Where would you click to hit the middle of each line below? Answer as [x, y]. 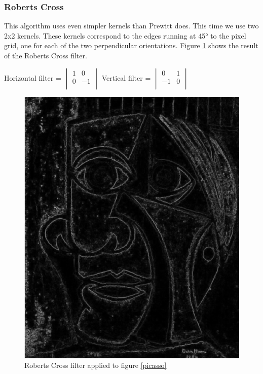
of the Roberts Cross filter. [46, 55]
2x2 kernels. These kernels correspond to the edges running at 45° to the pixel [125, 35]
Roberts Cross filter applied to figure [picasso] [96, 365]
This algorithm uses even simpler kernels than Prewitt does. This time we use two [131, 26]
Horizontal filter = [33, 77]
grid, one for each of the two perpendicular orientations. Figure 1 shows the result [131, 45]
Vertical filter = [126, 77]
